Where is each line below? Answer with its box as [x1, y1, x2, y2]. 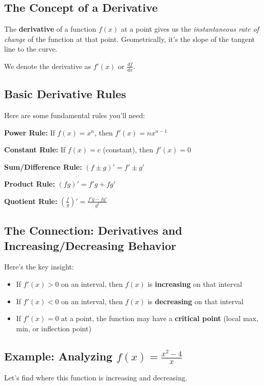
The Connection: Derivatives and [4, 222, 182, 238]
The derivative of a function [4, 24, 97, 34]
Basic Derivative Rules [4, 86, 126, 102]
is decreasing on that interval [148, 296, 244, 306]
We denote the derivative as [4, 60, 91, 71]
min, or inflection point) [16, 323, 91, 333]
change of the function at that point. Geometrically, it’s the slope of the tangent [4, 33, 255, 44]
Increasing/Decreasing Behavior [4, 237, 176, 253]
